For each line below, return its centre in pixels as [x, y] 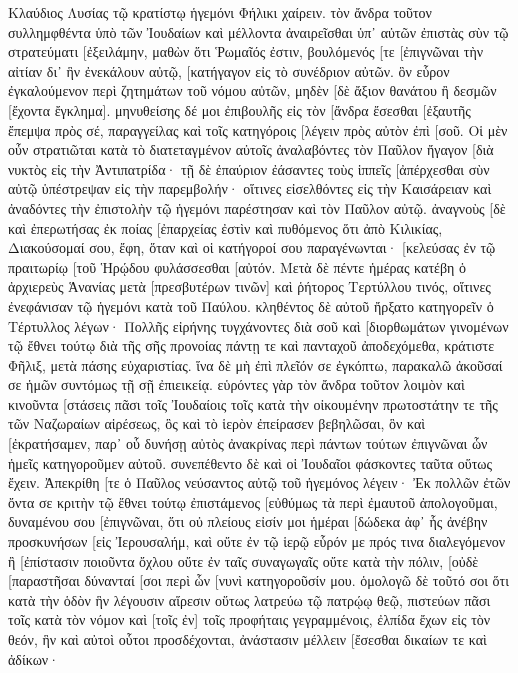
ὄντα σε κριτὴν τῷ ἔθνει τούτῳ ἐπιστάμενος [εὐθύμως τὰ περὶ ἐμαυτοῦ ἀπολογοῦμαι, [253, 501]
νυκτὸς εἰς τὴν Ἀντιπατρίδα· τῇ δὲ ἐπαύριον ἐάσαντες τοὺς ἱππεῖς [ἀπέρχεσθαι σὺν [249, 168]
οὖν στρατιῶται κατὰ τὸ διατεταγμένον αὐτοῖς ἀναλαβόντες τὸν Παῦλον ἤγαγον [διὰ [251, 149]
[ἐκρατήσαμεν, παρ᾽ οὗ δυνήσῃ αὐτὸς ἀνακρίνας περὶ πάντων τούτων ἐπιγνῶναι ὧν [248, 443]
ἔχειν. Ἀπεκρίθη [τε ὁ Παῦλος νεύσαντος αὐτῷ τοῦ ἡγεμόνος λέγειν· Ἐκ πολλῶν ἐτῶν [259, 482]
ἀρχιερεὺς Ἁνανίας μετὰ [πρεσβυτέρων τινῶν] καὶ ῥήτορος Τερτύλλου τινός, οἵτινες [249, 286]
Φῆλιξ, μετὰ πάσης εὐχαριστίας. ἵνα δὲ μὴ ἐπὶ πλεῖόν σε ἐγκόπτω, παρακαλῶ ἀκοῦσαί [255, 364]
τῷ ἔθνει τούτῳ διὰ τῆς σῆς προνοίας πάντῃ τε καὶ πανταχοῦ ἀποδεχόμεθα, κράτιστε [251, 345]
